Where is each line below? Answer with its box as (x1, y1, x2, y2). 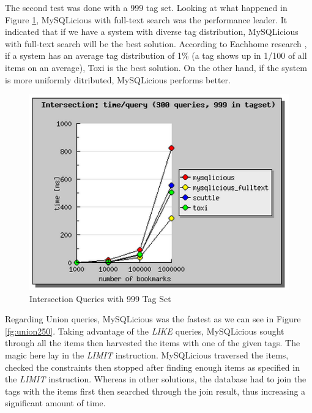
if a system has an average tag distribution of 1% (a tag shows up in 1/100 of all (5, 49, 307, 62)
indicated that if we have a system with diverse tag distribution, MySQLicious (5, 25, 299, 38)
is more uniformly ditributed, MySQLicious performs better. (5, 73, 231, 86)
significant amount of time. (5, 396, 106, 409)
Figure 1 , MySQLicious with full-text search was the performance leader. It (5, 13, 288, 26)
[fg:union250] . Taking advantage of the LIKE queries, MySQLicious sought (5, 324, 284, 337)
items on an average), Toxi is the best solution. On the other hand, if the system (5, 61, 308, 74)
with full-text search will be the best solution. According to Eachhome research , (5, 37, 307, 50)
